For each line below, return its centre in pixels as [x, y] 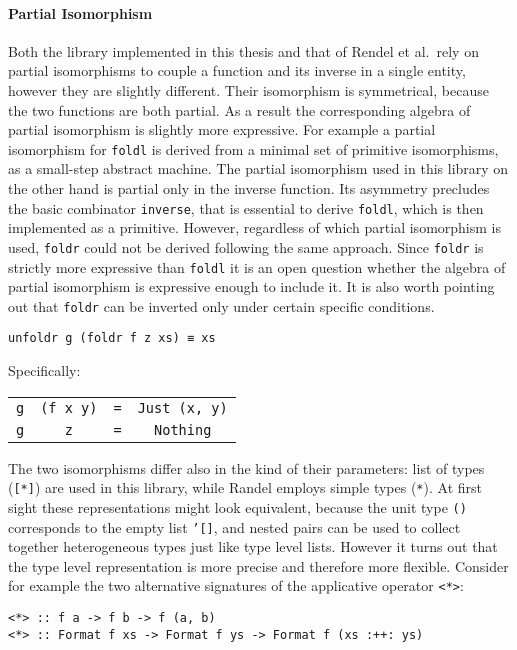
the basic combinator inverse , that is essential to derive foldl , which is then [246, 207]
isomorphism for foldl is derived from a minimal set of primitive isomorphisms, [253, 148]
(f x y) [69, 407]
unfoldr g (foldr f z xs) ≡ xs [112, 338]
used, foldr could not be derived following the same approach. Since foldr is [246, 246]
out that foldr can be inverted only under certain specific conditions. [221, 305]
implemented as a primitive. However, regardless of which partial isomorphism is [254, 227]
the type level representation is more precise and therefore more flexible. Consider [258, 565]
